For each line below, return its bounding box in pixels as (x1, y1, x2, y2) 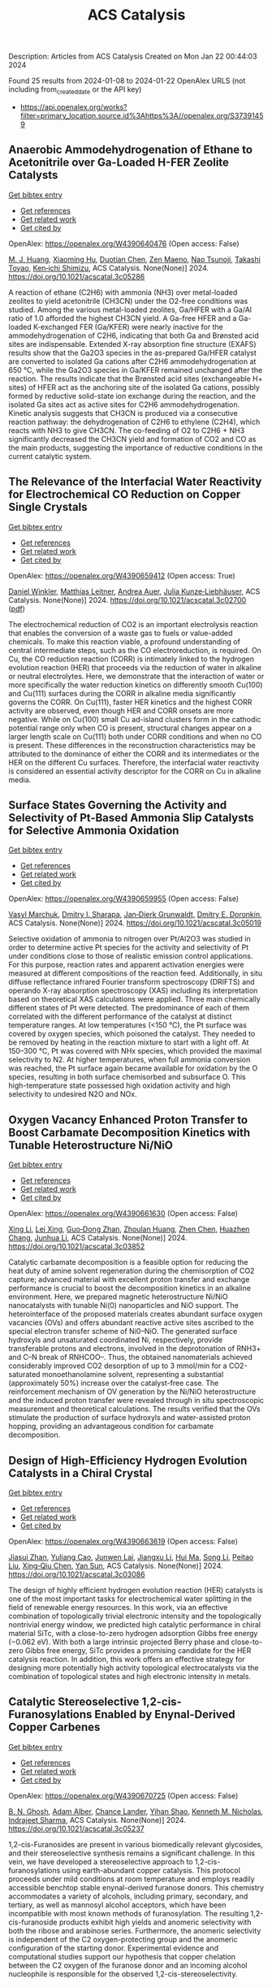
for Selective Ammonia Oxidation (8, 824, 179, 838)
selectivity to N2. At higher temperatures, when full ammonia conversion (8, 1054, 251, 1065)
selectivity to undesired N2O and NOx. (8, 1089, 137, 1099)
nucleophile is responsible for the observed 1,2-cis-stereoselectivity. (8, 1968, 238, 1979)
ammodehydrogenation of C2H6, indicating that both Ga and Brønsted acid (8, 331, 259, 340)
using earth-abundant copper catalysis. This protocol (62, 1865, 241, 1875)
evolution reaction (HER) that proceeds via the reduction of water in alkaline (8, 662, 262, 672)
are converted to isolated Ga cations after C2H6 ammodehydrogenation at (8, 356, 257, 366)
